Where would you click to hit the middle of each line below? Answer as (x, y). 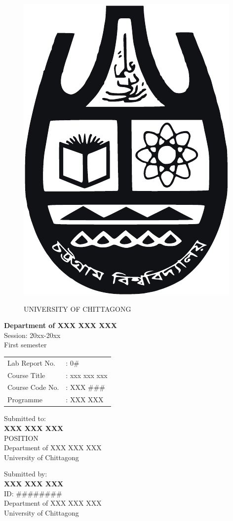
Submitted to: (25, 418)
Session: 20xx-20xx (32, 335)
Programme (25, 400)
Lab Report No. (31, 362)
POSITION (21, 438)
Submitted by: (26, 474)
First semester (25, 345)
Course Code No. (33, 387)
